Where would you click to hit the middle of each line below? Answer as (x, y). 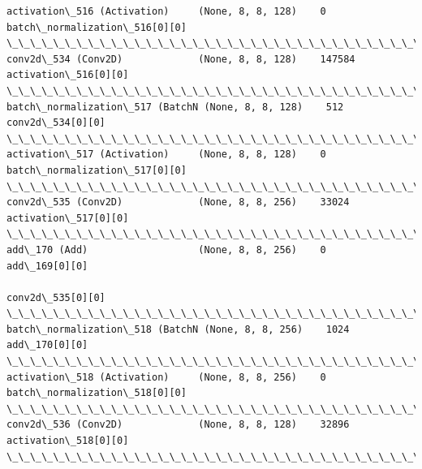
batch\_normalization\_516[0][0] (97, 27)
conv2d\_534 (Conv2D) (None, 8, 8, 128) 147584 (181, 59)
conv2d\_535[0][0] (56, 297)
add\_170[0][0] (47, 345)
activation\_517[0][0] (68, 218)
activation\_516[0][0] (68, 75)
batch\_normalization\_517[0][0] (97, 170)
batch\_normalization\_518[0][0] (97, 393)
